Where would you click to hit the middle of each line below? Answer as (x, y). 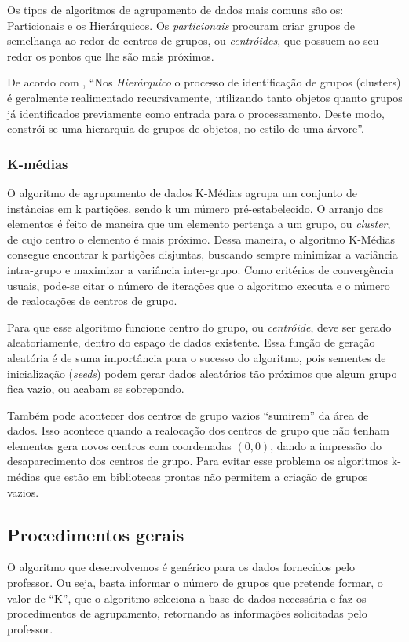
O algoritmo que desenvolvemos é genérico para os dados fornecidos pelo (181, 567)
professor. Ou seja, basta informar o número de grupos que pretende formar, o (195, 583)
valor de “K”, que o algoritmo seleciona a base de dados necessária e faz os (187, 598)
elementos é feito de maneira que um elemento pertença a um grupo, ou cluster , (199, 224)
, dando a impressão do (326, 445)
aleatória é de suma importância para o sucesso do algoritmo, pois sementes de (197, 357)
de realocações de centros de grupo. (92, 301)
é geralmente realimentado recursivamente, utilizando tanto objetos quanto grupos (205, 97)
